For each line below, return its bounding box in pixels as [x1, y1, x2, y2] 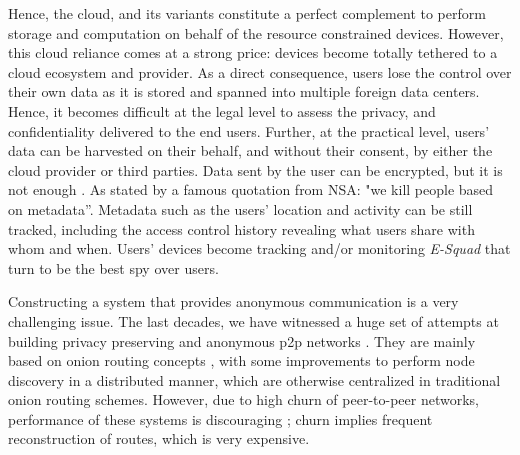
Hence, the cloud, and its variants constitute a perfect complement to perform [8, 3, 486, 23]
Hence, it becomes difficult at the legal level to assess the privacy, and [8, 100, 436, 121]
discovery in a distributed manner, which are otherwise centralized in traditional [8, 369, 501, 390]
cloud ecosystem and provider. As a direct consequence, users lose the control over [8, 61, 512, 82]
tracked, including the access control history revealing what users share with [8, 218, 475, 239]
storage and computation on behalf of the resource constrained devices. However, [8, 22, 504, 43]
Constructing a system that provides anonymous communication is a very [8, 291, 459, 312]
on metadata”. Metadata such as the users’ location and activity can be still [8, 198, 473, 219]
